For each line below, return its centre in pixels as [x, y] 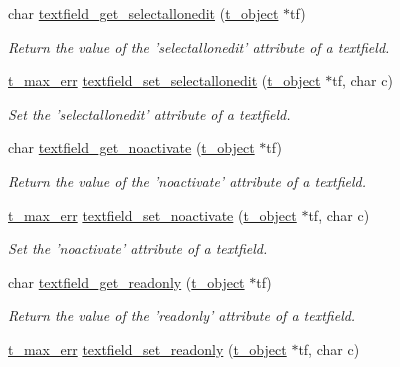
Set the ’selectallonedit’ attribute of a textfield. [149, 113]
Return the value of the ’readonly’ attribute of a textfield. [182, 315]
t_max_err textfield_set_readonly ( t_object [147, 348]
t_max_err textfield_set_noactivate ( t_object [152, 214]
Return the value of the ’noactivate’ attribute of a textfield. [187, 180]
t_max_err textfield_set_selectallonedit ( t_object [164, 80]
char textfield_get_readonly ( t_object [126, 281]
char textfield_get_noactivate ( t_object [131, 147]
